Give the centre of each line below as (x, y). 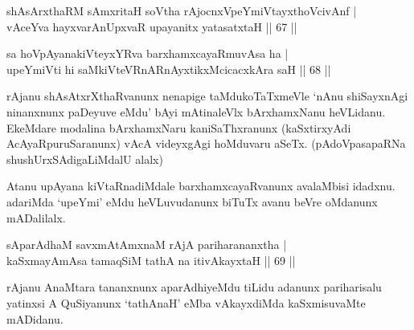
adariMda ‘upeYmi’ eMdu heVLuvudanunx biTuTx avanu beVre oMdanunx (192, 201)
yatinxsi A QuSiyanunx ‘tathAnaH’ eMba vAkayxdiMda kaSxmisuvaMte (186, 302)
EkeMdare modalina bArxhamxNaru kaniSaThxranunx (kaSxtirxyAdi (179, 127)
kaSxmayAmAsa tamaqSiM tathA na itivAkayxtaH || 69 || (151, 260)
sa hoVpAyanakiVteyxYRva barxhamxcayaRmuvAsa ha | (148, 53)
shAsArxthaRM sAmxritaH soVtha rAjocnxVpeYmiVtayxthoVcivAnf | (182, 10)
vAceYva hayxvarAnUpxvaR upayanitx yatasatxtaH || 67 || (152, 26)
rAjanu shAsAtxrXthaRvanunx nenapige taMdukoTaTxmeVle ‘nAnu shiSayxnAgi (207, 96)
